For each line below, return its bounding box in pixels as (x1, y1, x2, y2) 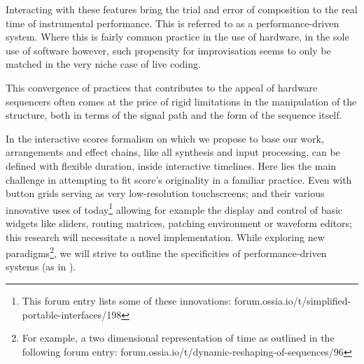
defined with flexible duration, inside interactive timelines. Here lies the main (6, 158, 337, 173)
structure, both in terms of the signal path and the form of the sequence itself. (6, 108, 342, 122)
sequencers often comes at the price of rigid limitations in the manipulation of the (6, 94, 357, 108)
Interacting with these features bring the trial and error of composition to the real (6, 2, 358, 16)
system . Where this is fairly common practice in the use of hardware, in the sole (6, 29, 349, 44)
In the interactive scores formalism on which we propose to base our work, (6, 131, 324, 145)
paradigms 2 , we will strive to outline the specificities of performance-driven (6, 244, 327, 260)
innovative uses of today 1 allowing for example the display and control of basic (6, 200, 343, 217)
